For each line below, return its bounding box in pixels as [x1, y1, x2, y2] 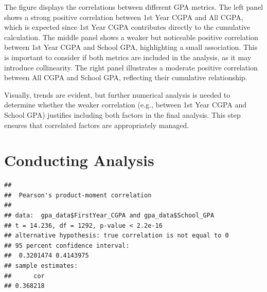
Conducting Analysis [4, 150, 154, 171]
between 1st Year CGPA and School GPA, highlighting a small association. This [4, 42, 258, 52]
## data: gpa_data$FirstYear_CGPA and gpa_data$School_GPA [4, 212, 215, 220]
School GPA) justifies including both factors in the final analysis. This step [4, 109, 241, 120]
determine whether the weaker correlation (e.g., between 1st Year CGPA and [4, 99, 247, 110]
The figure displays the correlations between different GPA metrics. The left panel [4, 2, 263, 12]
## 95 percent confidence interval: [4, 242, 130, 249]
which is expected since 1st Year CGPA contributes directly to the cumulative [4, 22, 251, 32]
